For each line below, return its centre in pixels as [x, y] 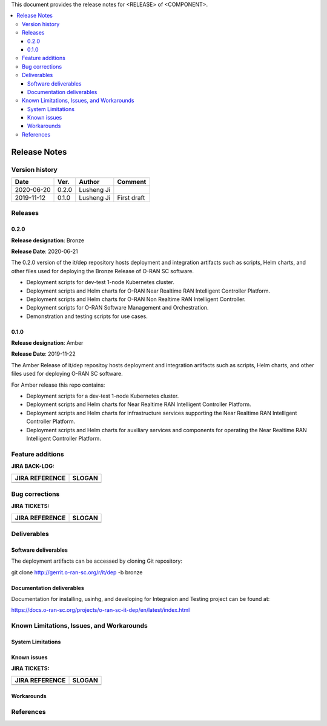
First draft [131, 198]
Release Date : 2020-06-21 [45, 251]
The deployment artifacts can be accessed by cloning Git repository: [97, 561]
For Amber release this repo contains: [58, 385]
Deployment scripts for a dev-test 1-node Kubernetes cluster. [103, 396]
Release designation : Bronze [48, 240]
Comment [132, 182]
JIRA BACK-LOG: [33, 466]
